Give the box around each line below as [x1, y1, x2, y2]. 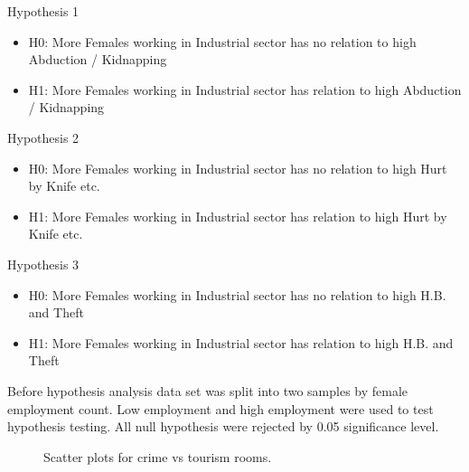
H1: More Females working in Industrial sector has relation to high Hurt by [28, 206, 447, 225]
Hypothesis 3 [7, 254, 80, 273]
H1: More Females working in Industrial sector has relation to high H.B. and [28, 333, 454, 352]
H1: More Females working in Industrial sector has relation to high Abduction [28, 80, 462, 99]
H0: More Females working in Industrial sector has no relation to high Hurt [28, 158, 447, 177]
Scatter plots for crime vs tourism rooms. [43, 447, 272, 466]
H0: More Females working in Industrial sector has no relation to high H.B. [28, 285, 446, 304]
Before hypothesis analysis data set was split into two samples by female [7, 381, 408, 400]
